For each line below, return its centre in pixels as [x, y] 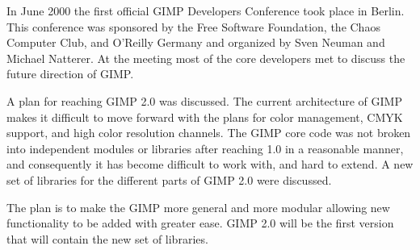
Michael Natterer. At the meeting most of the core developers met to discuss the [206, 58]
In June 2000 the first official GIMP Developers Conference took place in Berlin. [206, 10]
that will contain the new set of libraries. [107, 238]
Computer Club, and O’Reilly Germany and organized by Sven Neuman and [196, 42]
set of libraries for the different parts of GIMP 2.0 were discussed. [169, 179]
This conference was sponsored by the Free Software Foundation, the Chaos [193, 26]
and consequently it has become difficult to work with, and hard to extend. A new [210, 164]
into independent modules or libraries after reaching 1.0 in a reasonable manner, [205, 148]
